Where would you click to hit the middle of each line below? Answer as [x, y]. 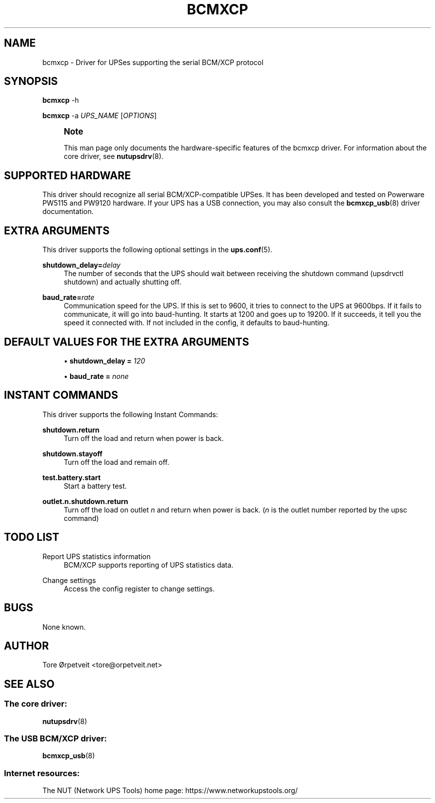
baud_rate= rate [69, 297]
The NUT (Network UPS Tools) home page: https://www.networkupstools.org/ [170, 791]
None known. [64, 627]
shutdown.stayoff [72, 453]
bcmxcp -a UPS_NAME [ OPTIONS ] [100, 116]
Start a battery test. [95, 486]
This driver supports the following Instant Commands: [130, 414]
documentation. [68, 212]
